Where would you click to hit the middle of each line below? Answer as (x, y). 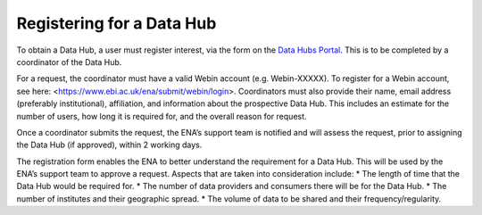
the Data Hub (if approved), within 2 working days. (109, 145)
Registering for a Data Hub (116, 23)
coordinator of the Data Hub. (69, 62)
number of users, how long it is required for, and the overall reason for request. (162, 116)
